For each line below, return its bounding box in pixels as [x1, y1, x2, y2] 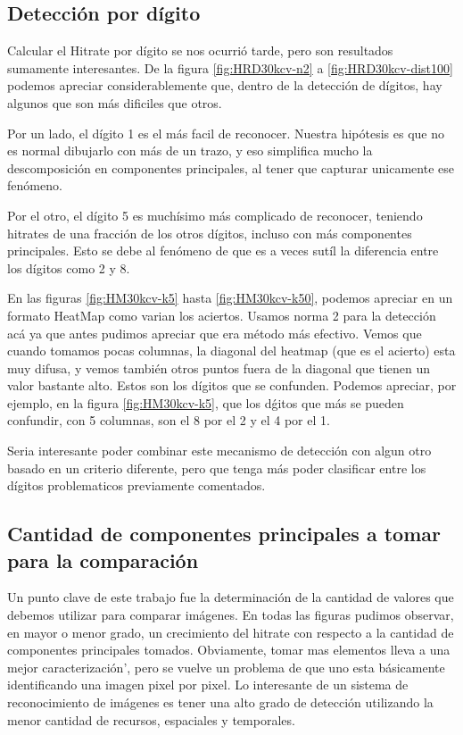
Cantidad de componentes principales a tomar [7, 520, 442, 547]
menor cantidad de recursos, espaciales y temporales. [7, 710, 295, 729]
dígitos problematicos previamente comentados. [7, 476, 266, 495]
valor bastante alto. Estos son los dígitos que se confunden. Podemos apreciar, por [7, 376, 457, 395]
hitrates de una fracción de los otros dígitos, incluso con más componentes [7, 223, 412, 242]
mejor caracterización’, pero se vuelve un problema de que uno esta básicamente [7, 657, 445, 676]
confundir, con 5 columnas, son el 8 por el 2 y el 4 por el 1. [7, 411, 330, 430]
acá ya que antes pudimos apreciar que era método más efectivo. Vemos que [7, 323, 422, 342]
